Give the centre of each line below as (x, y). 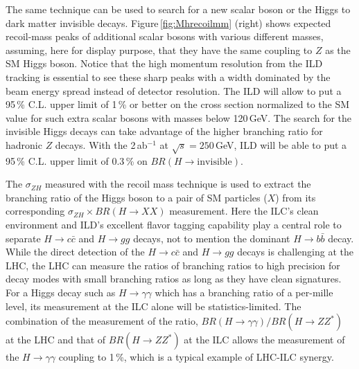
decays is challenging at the (295, 252)
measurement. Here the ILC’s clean (244, 211)
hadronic (24, 144)
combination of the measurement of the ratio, (102, 321)
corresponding (35, 211)
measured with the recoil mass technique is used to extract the (178, 184)
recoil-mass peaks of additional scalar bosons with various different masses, (165, 36)
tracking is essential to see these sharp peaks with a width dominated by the (168, 76)
